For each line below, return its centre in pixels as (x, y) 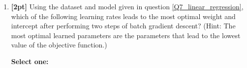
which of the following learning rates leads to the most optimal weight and (123, 16)
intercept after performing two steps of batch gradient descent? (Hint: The (123, 26)
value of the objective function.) (59, 45)
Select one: (30, 61)
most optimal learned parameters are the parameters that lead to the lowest (126, 35)
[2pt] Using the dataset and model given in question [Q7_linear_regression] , (127, 6)
